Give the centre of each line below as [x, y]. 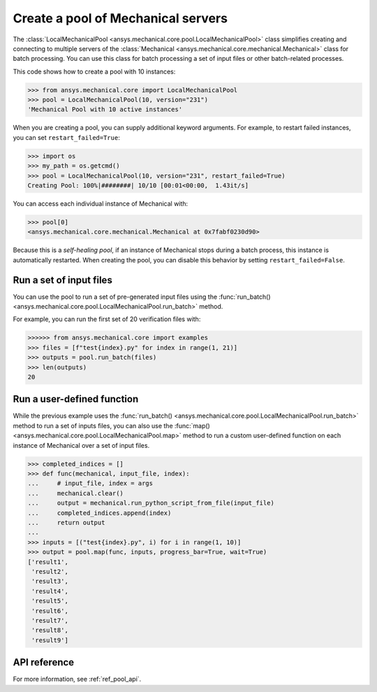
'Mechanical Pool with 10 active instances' [105, 110]
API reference [44, 662]
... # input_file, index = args [90, 483]
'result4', [50, 591]
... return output [66, 522]
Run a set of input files [63, 280]
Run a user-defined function [76, 399]
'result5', [50, 601]
